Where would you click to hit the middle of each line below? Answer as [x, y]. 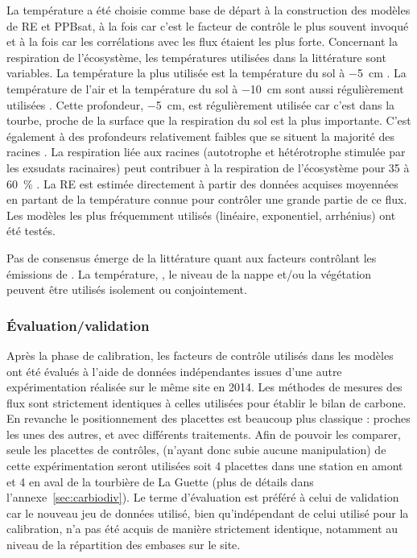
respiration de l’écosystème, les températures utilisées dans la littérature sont [196, 57]
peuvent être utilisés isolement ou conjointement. [127, 289]
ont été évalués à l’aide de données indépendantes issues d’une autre [174, 371]
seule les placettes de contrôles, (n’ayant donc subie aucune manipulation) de [196, 450]
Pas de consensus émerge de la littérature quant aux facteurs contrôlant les [192, 257]
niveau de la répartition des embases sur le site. [124, 545]
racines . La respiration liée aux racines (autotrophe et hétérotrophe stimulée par [206, 152]
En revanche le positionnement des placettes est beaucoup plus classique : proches [208, 418]
